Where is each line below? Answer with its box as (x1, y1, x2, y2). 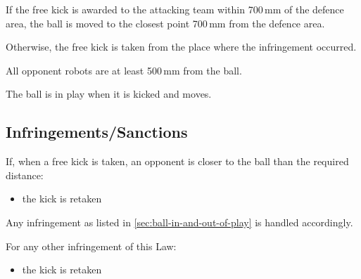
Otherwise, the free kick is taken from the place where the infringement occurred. (6, 39, 357, 54)
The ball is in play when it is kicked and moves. (6, 86, 212, 101)
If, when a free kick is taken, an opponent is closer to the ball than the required (6, 154, 349, 169)
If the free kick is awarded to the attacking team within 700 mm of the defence (6, 2, 344, 16)
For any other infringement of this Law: (6, 238, 177, 253)
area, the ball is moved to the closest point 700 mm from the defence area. (6, 15, 325, 30)
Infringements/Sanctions (6, 121, 188, 143)
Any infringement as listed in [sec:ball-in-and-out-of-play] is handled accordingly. (6, 214, 353, 229)
